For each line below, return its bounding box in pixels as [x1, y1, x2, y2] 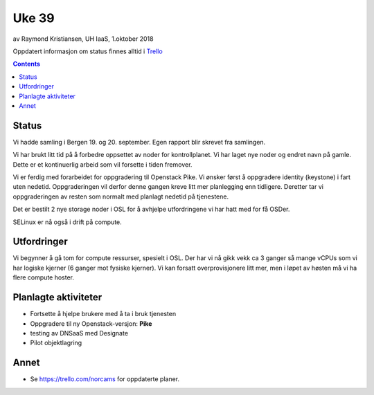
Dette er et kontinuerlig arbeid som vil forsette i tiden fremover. [12, 160, 193, 169]
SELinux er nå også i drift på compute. [12, 218, 123, 226]
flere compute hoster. [12, 273, 75, 282]
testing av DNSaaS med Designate [30, 329, 128, 337]
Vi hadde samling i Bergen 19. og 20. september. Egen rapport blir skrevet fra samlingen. [12, 138, 266, 146]
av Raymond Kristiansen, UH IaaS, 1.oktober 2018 [12, 35, 154, 43]
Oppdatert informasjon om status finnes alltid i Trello [12, 47, 163, 55]
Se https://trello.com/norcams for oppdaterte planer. [30, 375, 180, 383]
